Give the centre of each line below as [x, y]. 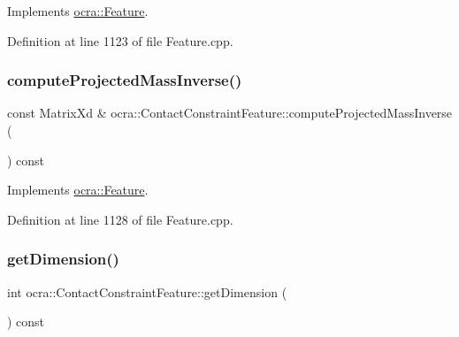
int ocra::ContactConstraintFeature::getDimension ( [147, 291]
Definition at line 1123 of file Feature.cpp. [120, 40]
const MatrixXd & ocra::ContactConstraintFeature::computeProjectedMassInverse [230, 113]
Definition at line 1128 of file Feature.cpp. [120, 219]
